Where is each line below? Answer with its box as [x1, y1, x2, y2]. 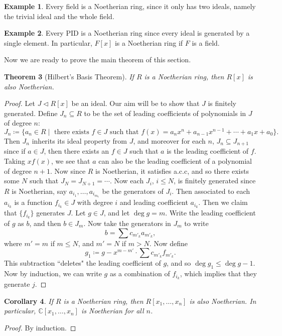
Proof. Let [4, 98, 35, 108]
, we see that [51, 156, 90, 166]
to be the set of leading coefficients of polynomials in [84, 107, 246, 118]
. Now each [109, 175, 144, 186]
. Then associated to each [172, 185, 250, 196]
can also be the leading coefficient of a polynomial [98, 156, 252, 166]
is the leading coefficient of [167, 146, 249, 156]
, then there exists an [44, 146, 109, 156]
